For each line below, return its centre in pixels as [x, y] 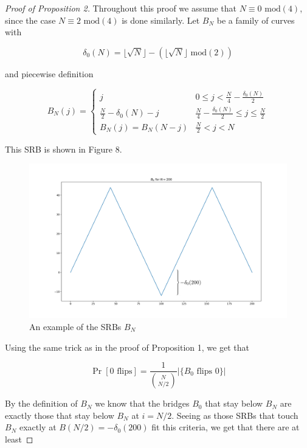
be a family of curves [256, 20]
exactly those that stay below [60, 415]
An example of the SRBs [75, 327]
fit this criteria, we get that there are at [226, 427]
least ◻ [19, 439]
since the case [30, 20]
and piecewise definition [49, 73]
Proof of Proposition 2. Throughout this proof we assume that [121, 8]
